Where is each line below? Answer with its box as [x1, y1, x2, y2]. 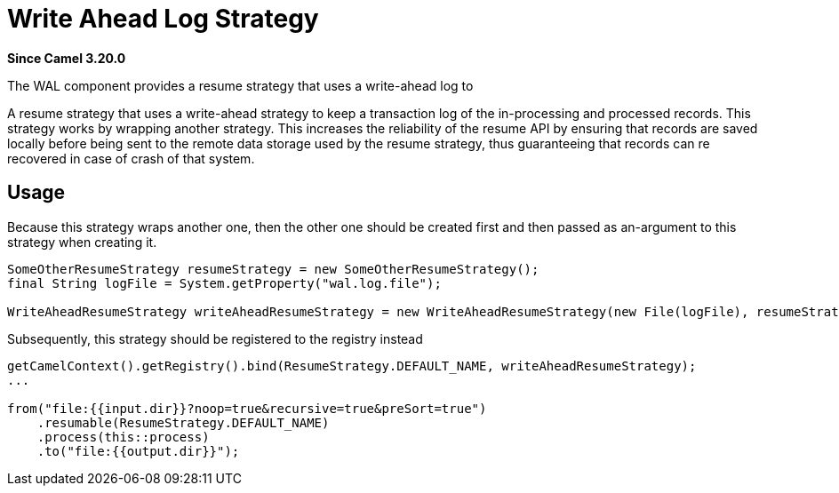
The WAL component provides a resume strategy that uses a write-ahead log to [7, 77, 474, 93]
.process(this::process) [36, 429, 210, 444]
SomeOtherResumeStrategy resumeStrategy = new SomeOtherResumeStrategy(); [7, 261, 539, 276]
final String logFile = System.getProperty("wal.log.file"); [7, 275, 442, 290]
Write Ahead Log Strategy [7, 4, 319, 34]
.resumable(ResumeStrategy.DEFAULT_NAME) [36, 415, 330, 430]
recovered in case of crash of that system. [7, 150, 255, 166]
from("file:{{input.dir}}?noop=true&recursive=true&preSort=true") [7, 401, 487, 416]
